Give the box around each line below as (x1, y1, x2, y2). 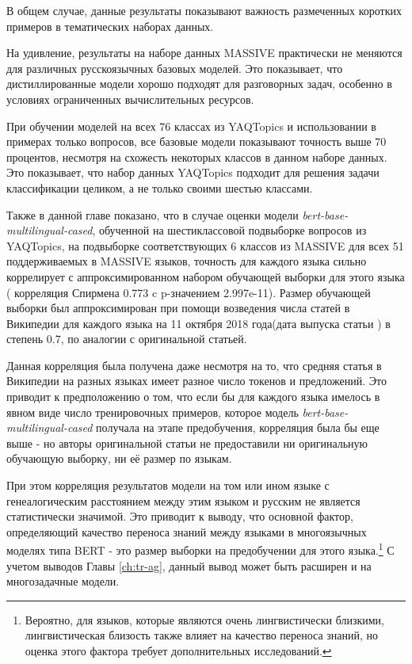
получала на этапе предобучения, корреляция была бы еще (96, 419, 380, 436)
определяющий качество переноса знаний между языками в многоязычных (6, 523, 367, 540)
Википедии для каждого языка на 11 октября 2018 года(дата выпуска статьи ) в (6, 315, 391, 331)
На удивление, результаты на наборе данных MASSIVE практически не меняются (6, 44, 402, 61)
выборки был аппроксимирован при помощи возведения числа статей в (6, 300, 350, 316)
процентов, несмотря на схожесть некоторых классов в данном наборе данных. (6, 148, 387, 165)
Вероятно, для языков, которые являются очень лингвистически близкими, (25, 611, 384, 628)
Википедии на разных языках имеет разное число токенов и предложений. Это (6, 372, 387, 389)
